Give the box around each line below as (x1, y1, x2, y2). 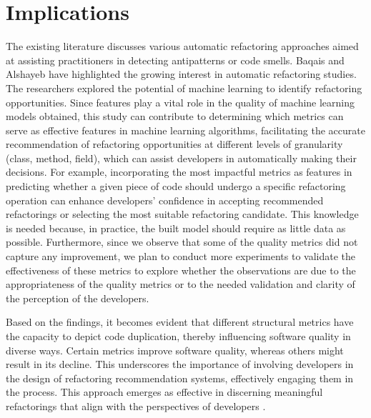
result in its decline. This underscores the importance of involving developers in (6, 357, 354, 372)
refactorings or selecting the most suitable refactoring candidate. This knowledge (6, 206, 359, 222)
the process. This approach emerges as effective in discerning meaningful (6, 384, 323, 399)
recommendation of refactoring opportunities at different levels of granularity (6, 136, 343, 151)
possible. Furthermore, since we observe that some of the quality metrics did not (6, 234, 358, 249)
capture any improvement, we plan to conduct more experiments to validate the (6, 249, 356, 264)
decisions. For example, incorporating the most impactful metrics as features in (6, 164, 352, 179)
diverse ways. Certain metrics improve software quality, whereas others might (6, 342, 344, 357)
